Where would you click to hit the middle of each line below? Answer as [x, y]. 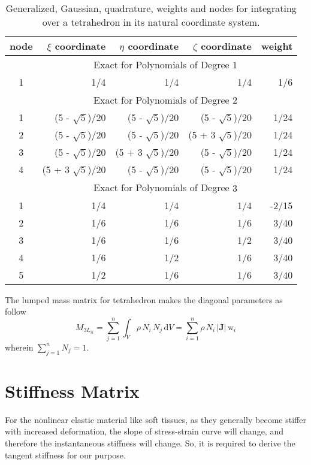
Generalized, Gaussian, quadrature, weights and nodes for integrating [151, 8]
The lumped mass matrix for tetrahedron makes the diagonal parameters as [144, 299]
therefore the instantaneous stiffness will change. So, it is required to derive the [150, 443]
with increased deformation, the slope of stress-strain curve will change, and [144, 431]
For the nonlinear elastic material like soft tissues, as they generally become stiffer [155, 419]
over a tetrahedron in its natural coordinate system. [151, 22]
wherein [19, 347]
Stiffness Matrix [72, 390]
